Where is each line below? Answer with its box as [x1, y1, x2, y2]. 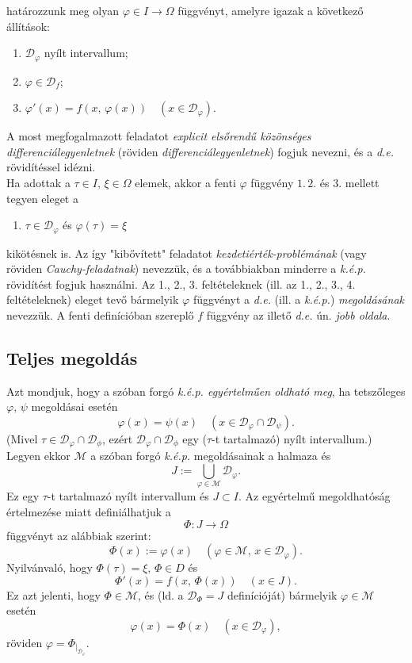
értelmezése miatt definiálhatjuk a [6, 503, 171, 519]
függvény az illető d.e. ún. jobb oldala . [206, 307, 391, 324]
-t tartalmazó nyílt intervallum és [47, 488, 209, 504]
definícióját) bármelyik [227, 586, 338, 603]
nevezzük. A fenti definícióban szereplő [6, 307, 194, 324]
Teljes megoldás [6, 346, 138, 370]
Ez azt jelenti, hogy [6, 586, 101, 603]
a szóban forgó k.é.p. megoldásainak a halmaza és [90, 447, 331, 464]
